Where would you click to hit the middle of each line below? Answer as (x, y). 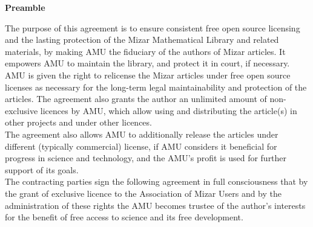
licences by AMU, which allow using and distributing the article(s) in (169, 110)
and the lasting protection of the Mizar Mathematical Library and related (142, 40)
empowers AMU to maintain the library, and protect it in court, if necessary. (147, 63)
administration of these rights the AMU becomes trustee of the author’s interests (155, 205)
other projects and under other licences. (78, 122)
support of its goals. (42, 169)
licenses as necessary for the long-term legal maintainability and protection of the (156, 87)
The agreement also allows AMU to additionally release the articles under (142, 134)
